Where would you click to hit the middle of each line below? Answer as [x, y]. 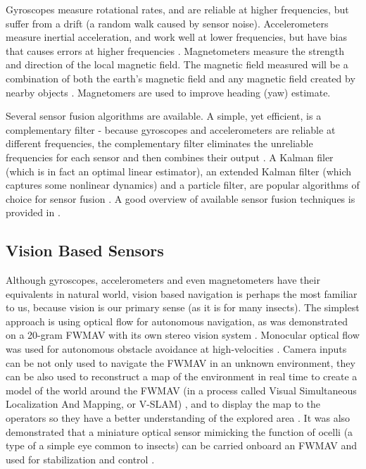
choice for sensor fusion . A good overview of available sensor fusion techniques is [181, 198]
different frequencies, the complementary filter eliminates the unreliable [159, 143]
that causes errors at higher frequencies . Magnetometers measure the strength [175, 50]
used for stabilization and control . [80, 459]
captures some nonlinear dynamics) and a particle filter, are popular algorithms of [183, 185]
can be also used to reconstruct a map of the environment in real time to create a [182, 376]
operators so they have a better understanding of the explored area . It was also [178, 418]
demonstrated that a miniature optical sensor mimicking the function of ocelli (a [179, 431]
